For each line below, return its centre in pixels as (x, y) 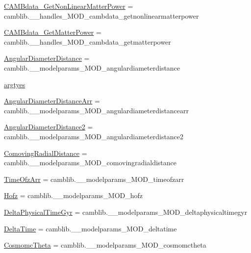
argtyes (15, 84)
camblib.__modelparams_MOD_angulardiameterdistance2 (94, 136)
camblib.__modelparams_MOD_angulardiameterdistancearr (97, 110)
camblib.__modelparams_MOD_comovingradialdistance (90, 163)
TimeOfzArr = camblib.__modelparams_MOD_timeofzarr (94, 179)
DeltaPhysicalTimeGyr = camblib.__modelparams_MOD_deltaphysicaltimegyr (126, 212)
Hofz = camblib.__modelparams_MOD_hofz (74, 195)
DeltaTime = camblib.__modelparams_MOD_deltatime (90, 228)
